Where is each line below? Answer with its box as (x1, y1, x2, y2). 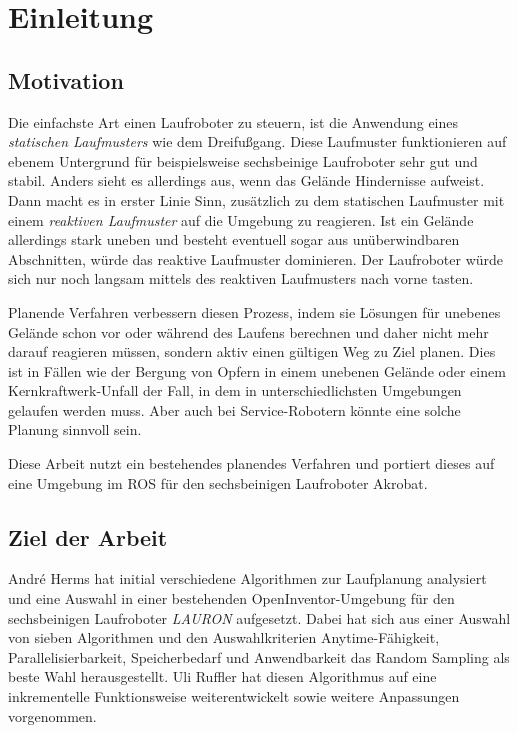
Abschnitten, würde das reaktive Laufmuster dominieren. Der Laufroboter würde (8, 248, 504, 269)
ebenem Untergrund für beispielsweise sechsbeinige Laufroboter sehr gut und (8, 150, 478, 171)
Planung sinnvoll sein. (8, 419, 142, 440)
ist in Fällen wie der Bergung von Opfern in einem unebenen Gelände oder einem (8, 360, 506, 381)
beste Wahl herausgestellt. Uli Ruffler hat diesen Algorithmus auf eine (8, 666, 437, 687)
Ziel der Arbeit (8, 521, 168, 552)
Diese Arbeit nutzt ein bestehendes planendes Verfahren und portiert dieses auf (8, 453, 495, 474)
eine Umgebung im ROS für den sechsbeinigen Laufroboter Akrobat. (8, 472, 428, 493)
